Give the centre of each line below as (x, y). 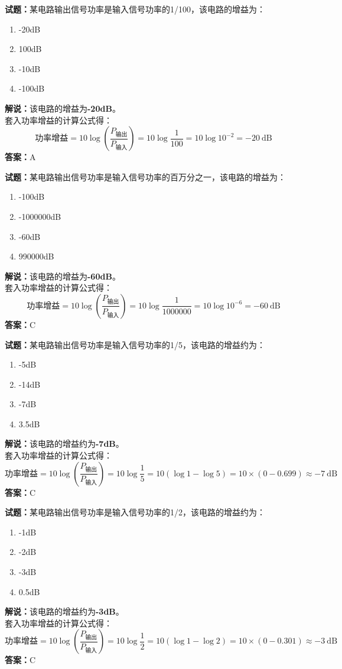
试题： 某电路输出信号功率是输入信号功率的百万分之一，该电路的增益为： (145, 176)
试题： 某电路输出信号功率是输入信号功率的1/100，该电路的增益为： (135, 9)
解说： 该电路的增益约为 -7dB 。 (64, 444)
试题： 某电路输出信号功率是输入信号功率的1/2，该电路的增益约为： (135, 512)
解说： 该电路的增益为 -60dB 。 (63, 276)
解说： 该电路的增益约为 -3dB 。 (64, 611)
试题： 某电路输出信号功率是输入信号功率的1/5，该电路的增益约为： (135, 344)
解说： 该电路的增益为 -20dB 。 (63, 108)
